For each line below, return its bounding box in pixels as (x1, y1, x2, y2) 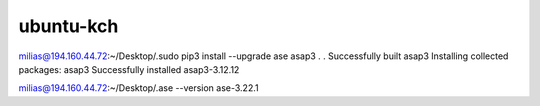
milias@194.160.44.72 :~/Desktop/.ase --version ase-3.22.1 (18, 82, 259, 94)
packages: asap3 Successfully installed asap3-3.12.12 (18, 63, 240, 75)
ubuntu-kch (18, 15, 119, 37)
